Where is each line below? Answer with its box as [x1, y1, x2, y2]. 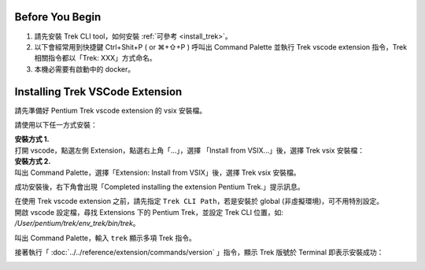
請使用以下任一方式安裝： [14, 120, 98, 129]
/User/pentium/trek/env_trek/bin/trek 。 [14, 219, 141, 228]
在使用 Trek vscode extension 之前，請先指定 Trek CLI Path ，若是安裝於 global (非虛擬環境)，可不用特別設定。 [14, 197, 384, 206]
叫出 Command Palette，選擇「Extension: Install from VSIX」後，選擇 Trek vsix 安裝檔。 [14, 168, 301, 177]
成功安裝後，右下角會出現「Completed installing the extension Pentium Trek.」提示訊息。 [14, 182, 305, 191]
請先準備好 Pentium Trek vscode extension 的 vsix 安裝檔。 [14, 105, 207, 115]
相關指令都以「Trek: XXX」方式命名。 [34, 54, 157, 63]
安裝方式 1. [14, 135, 50, 144]
